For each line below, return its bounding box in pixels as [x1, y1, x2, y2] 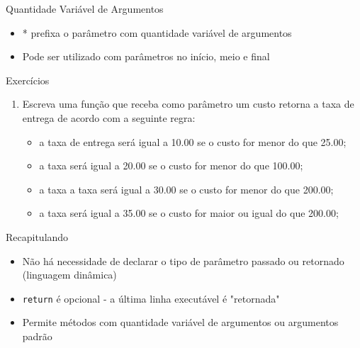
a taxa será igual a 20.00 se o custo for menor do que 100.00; [39, 158, 303, 173]
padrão [22, 328, 52, 343]
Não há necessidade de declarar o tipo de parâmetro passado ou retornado [22, 253, 344, 268]
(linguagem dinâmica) [22, 267, 117, 282]
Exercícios [6, 72, 50, 87]
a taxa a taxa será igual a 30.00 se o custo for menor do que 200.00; [39, 181, 334, 196]
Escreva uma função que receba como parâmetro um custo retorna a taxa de [22, 96, 354, 111]
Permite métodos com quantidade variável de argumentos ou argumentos [22, 315, 339, 330]
